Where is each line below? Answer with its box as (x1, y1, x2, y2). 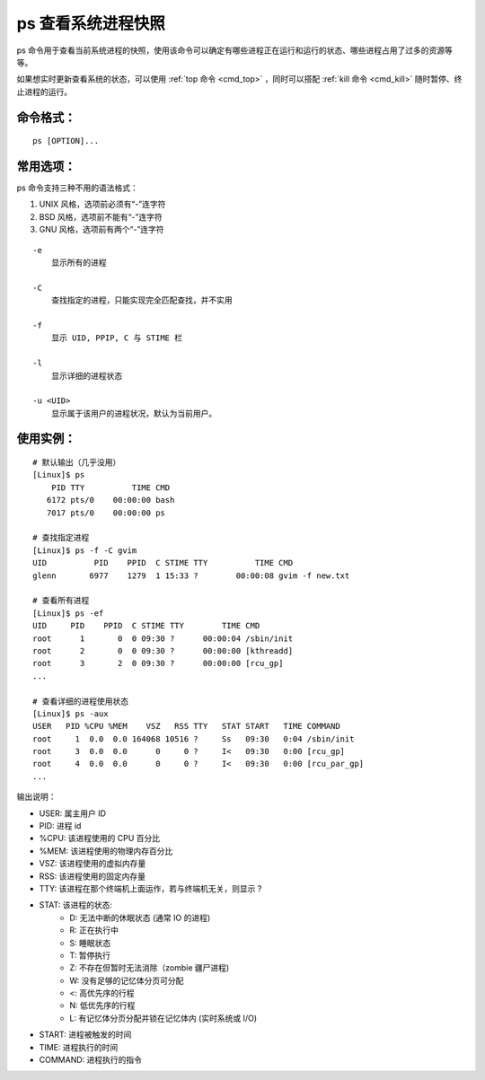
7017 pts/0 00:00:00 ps (46, 507, 166, 518)
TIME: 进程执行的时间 (39, 1041, 119, 1052)
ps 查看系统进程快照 (16, 13, 165, 33)
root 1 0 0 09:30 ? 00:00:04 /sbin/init (32, 633, 294, 644)
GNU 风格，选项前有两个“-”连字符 (39, 224, 165, 235)
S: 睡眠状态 (69, 937, 111, 948)
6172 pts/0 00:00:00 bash (46, 495, 175, 505)
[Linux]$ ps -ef (32, 608, 104, 619)
